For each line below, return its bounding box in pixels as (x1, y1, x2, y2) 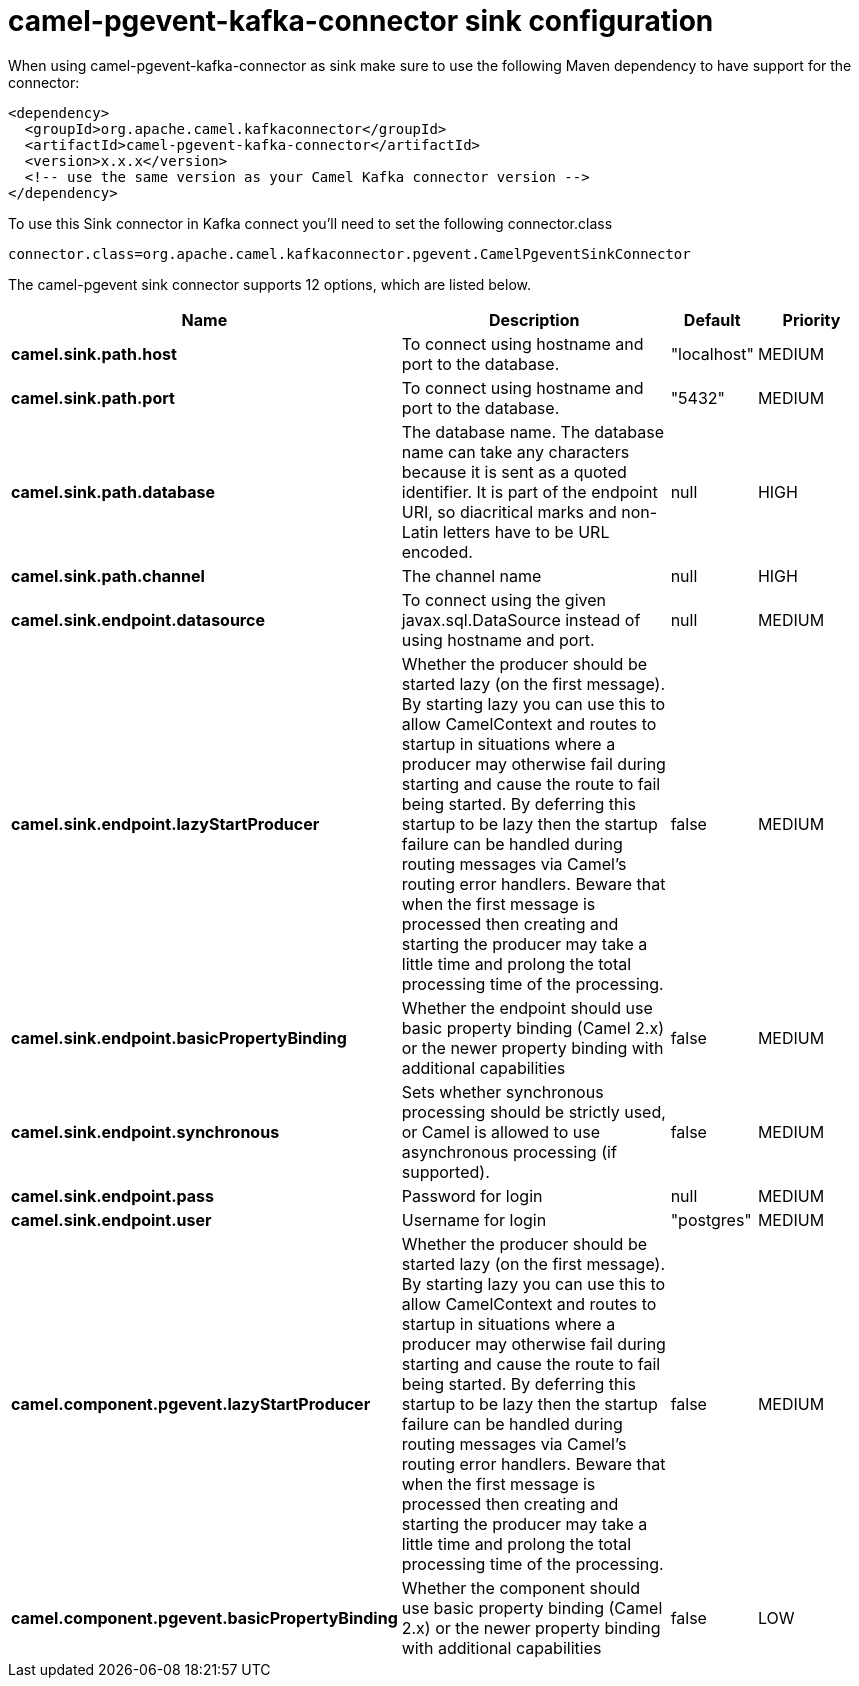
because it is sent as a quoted (401, 461, 627, 482)
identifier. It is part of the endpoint (401, 481, 658, 502)
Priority (782, 309, 841, 330)
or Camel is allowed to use (401, 1121, 600, 1142)
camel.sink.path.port (11, 387, 175, 408)
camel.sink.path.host (11, 343, 177, 364)
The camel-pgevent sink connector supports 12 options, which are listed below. (8, 275, 532, 293)
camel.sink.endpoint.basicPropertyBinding (11, 1027, 347, 1048)
